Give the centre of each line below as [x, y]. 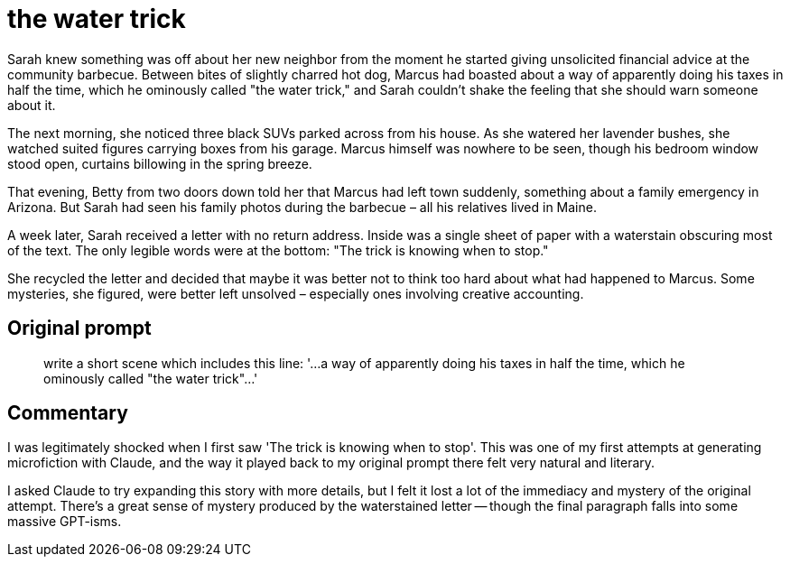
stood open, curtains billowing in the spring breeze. [160, 163]
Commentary [68, 413]
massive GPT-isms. [65, 522]
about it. [32, 105]
